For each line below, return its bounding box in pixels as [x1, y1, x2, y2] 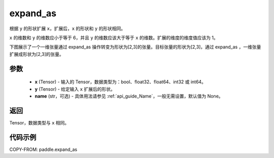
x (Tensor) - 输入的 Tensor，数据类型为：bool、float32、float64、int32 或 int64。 [35, 79, 207, 85]
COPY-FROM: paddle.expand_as [9, 146, 78, 152]
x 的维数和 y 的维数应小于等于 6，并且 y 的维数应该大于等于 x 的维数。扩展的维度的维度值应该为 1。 [9, 35, 218, 41]
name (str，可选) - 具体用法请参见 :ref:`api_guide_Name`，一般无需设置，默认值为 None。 [35, 93, 223, 99]
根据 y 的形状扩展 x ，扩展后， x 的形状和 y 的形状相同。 [9, 25, 126, 31]
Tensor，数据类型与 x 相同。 [9, 119, 70, 125]
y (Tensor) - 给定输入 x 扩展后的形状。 [35, 86, 115, 92]
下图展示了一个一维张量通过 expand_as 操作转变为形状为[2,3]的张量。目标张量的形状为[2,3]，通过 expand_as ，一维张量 [9, 44, 261, 50]
